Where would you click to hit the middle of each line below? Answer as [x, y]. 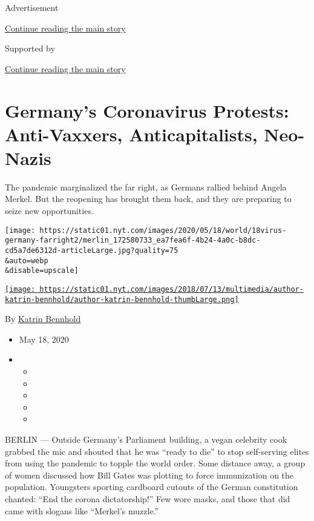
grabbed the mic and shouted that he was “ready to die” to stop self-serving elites [157, 451]
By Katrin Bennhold [43, 319]
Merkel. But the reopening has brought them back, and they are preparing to [148, 199]
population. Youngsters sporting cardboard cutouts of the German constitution [152, 487]
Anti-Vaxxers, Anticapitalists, [131, 134]
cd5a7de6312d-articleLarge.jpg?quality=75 [92, 250]
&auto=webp [27, 260]
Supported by [30, 48]
